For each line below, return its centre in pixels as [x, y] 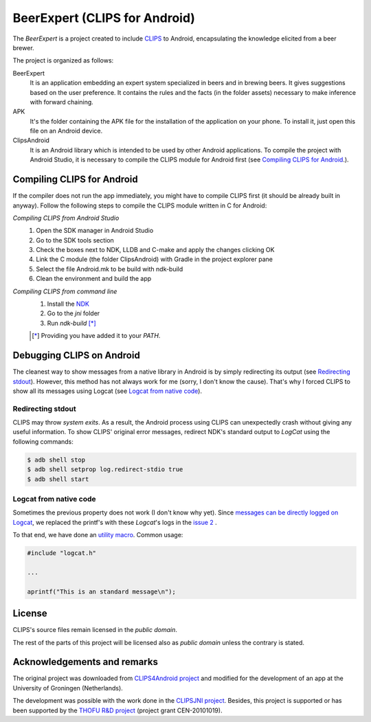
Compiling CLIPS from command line [65, 291]
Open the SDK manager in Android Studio [95, 231]
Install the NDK [68, 304]
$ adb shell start [58, 479]
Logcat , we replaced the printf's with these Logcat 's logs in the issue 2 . [115, 522]
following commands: [43, 441]
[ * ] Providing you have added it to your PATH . [96, 336]
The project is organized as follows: [63, 60]
